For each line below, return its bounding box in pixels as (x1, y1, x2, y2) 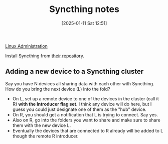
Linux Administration (5, 43, 48, 49)
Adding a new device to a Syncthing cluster (5, 67, 144, 76)
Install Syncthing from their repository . (5, 53, 84, 59)
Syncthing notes (49, 4, 119, 15)
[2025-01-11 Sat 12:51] (61, 20, 107, 26)
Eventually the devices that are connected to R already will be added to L (12, 127, 163, 133)
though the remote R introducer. (12, 133, 79, 139)
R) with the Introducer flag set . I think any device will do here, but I (12, 101, 152, 107)
